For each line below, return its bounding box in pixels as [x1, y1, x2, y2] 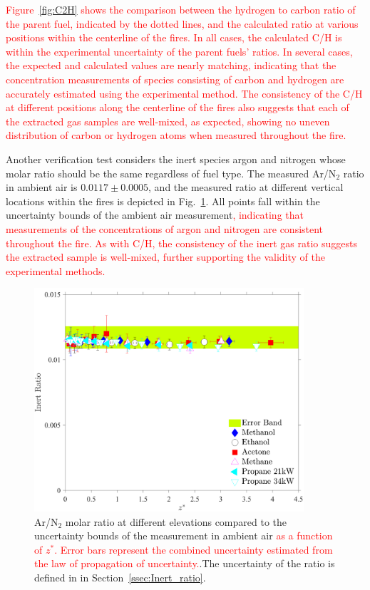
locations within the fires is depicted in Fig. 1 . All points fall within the [6, 193, 320, 208]
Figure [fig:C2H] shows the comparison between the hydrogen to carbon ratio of [6, 2, 356, 16]
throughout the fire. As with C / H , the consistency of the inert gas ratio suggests [6, 235, 358, 250]
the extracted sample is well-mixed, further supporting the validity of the [6, 249, 326, 264]
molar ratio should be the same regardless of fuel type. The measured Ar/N [6, 165, 336, 180]
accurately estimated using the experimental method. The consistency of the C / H [6, 86, 363, 100]
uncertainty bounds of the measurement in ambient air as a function [34, 528, 333, 543]
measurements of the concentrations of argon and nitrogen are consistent [6, 221, 324, 236]
